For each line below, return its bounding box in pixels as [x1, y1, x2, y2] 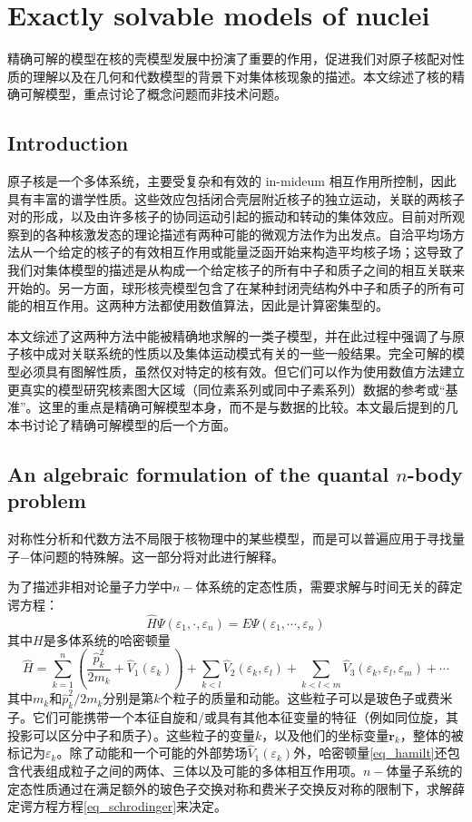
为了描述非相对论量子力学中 [7, 577, 172, 596]
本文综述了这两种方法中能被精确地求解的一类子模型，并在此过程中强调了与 [7, 326, 452, 345]
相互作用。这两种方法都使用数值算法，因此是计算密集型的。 [32, 296, 388, 315]
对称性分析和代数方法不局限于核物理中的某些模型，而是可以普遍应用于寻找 [7, 529, 452, 548]
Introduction [7, 129, 129, 157]
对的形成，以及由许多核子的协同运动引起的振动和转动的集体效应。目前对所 [7, 207, 452, 226]
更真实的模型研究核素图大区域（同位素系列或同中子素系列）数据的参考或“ [7, 379, 446, 398]
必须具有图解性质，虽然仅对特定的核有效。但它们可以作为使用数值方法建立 [19, 362, 465, 381]
